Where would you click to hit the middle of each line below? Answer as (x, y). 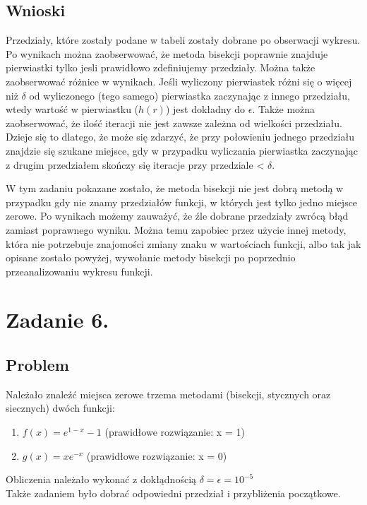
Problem (37, 365)
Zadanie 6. (58, 320)
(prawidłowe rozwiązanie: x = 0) (157, 455)
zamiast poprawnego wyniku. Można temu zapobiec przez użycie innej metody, (176, 229)
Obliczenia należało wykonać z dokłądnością (101, 479)
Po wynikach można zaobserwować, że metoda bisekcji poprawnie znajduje (167, 53)
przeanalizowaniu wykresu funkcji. (79, 271)
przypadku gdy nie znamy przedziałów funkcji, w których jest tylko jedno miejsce (182, 202)
